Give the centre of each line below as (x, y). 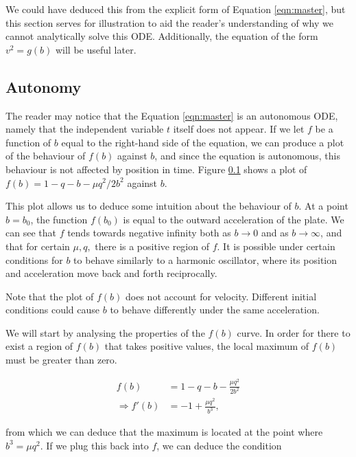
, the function (59, 219)
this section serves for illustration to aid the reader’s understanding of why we (169, 22)
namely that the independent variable (85, 129)
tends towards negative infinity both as (149, 233)
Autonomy (44, 86)
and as (275, 233)
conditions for (34, 259)
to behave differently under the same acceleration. (215, 310)
